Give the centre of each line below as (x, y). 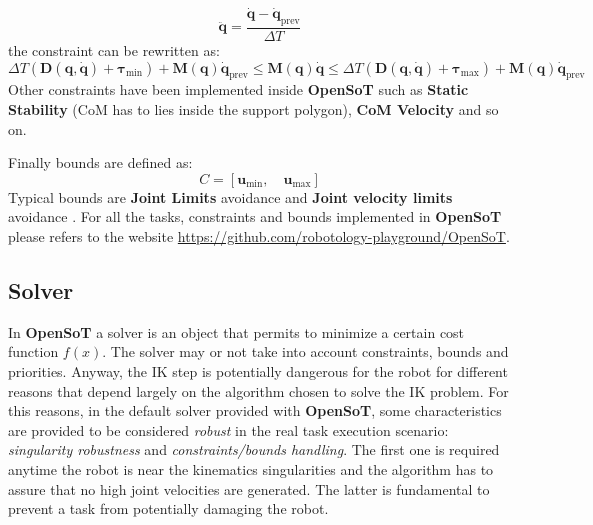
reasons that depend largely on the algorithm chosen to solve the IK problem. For (258, 390)
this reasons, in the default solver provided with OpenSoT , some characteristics (255, 410)
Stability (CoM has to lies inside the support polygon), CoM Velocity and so (253, 109)
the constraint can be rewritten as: (114, 50)
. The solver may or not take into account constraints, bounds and (305, 351)
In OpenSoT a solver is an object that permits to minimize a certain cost (236, 331)
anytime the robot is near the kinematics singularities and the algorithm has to (251, 468)
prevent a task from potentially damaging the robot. (168, 508)
